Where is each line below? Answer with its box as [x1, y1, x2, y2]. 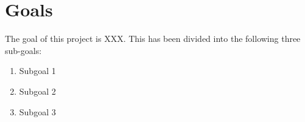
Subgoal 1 [19, 64, 56, 77]
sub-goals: [5, 44, 42, 56]
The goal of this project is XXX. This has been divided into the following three [5, 32, 301, 45]
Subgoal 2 [19, 84, 56, 97]
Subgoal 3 [19, 105, 56, 118]
